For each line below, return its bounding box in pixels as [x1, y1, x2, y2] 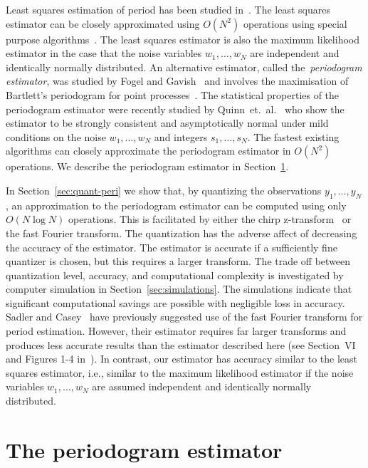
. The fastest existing [247, 129, 340, 144]
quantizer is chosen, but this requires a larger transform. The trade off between [6, 254, 351, 269]
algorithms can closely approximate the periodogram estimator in [6, 143, 291, 158]
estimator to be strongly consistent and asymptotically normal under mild [6, 115, 329, 130]
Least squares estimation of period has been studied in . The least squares [6, 2, 330, 16]
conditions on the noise [6, 129, 106, 144]
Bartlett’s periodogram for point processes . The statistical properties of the [6, 87, 340, 102]
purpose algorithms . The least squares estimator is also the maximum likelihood [6, 31, 359, 46]
